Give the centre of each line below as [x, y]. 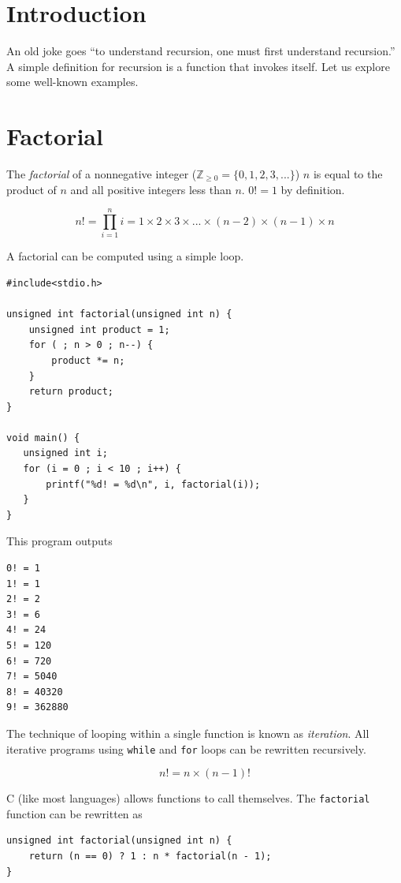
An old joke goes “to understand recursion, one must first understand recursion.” [201, 51]
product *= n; [88, 360]
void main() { [43, 438]
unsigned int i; [65, 453]
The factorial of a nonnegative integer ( [102, 174]
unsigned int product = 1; [99, 329]
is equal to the [348, 174]
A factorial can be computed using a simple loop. [125, 256]
